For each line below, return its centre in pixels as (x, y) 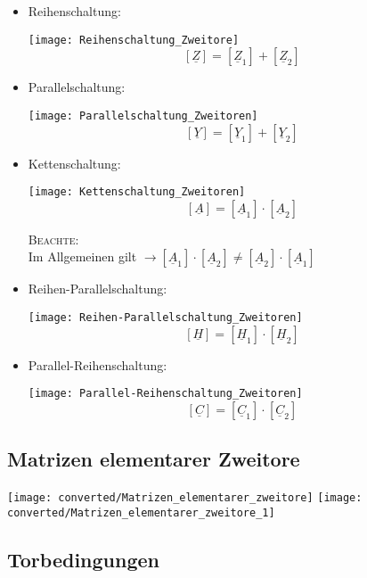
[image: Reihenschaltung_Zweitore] (134, 40)
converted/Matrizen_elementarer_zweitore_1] (141, 512)
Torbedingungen (83, 559)
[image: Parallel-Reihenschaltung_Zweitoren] (165, 394)
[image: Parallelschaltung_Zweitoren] (143, 116)
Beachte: (53, 239)
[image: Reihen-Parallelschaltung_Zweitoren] (165, 317)
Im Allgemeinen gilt (82, 256)
